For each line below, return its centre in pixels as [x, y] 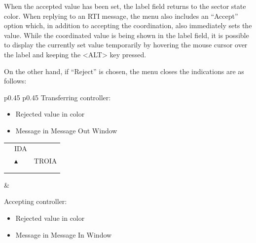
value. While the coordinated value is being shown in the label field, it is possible [127, 35]
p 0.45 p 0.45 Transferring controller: [57, 97]
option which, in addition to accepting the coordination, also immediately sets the [128, 25]
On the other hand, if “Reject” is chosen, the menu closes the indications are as [124, 71]
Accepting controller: [36, 201]
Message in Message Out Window [66, 130]
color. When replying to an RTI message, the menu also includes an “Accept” [121, 16]
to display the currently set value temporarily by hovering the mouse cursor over [126, 45]
